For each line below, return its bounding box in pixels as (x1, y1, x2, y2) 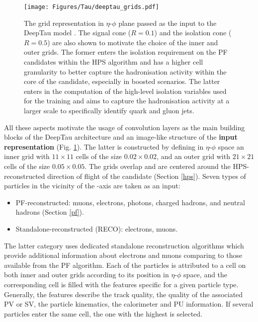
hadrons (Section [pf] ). (15, 207, 84, 217)
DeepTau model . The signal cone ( (24, 27, 131, 38)
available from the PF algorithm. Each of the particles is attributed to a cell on (4, 259, 246, 270)
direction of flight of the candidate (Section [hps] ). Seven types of (47, 170, 246, 181)
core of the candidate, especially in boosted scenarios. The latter (24, 76, 220, 86)
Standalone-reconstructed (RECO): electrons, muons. (15, 223, 178, 234)
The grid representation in (24, 17, 104, 28)
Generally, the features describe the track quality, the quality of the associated (4, 289, 243, 299)
